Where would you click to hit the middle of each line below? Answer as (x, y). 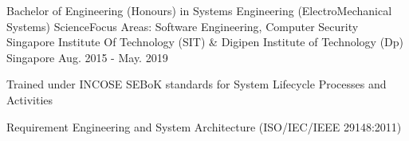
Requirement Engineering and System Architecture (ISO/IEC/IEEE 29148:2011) (204, 126)
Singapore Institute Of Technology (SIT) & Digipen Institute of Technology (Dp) (205, 42)
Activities (30, 99)
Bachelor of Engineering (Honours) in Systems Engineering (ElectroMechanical (199, 10)
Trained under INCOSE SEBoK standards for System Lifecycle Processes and (197, 84)
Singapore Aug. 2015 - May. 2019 (87, 57)
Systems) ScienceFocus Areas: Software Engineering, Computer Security (183, 26)
